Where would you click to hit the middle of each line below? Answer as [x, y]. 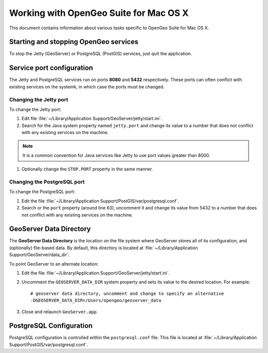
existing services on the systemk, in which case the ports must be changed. [87, 86]
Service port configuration [51, 68]
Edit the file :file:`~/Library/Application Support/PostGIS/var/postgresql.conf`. [100, 201]
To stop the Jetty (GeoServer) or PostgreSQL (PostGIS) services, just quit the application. [100, 54]
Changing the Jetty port [39, 99]
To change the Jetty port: [35, 109]
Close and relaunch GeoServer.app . [60, 312]
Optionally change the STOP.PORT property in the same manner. [87, 169]
